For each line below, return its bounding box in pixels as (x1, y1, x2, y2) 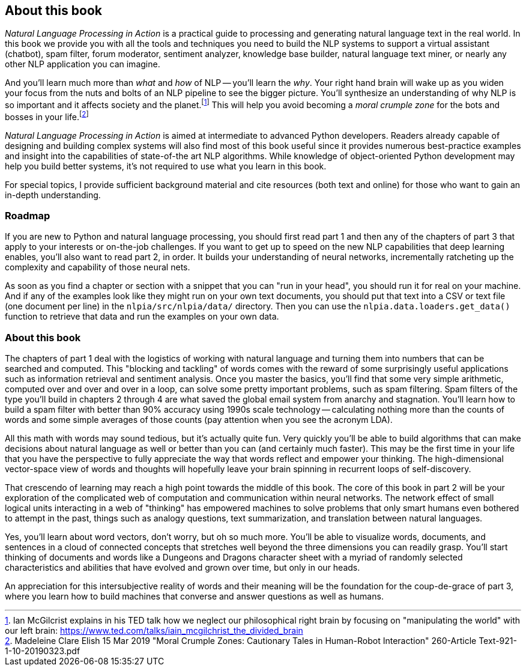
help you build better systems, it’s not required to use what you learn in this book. (5, 160, 327, 171)
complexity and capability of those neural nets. (5, 262, 190, 273)
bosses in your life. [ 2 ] (5, 110, 89, 122)
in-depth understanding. (5, 189, 101, 200)
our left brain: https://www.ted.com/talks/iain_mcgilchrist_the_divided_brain (5, 625, 303, 636)
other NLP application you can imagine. (5, 59, 160, 70)
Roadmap (5, 210, 50, 222)
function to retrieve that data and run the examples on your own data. (5, 311, 279, 322)
